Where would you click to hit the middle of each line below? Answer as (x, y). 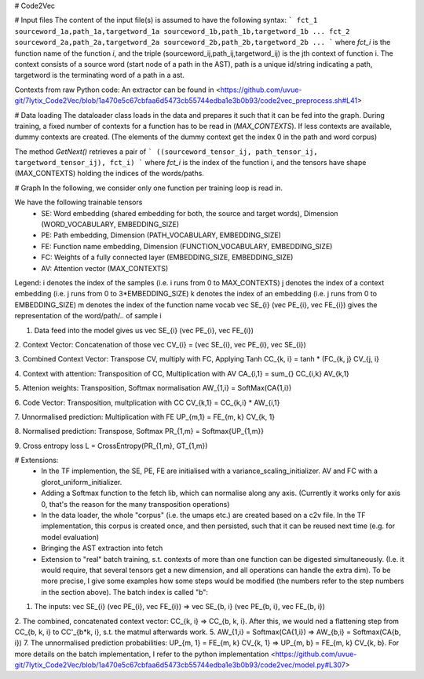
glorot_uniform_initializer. (82, 482)
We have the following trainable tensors (79, 202)
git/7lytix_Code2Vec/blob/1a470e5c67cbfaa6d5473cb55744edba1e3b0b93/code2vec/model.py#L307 (180, 665)
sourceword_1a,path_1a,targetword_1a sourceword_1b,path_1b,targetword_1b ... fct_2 (182, 31)
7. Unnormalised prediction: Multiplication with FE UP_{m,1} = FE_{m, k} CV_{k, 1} (144, 417)
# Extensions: (37, 461)
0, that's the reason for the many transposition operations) (135, 504)
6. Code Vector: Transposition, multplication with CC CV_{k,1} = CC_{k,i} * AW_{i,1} (147, 402)
